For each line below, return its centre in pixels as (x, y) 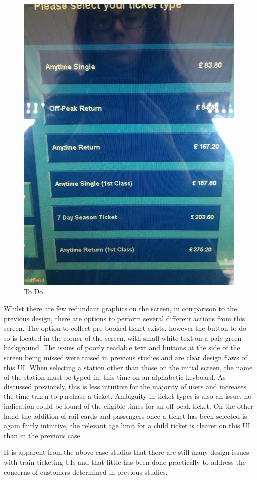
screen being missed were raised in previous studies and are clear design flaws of (126, 357)
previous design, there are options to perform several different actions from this (125, 318)
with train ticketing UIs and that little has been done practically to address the (125, 461)
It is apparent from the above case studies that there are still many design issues (127, 452)
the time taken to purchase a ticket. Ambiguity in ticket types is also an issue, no (128, 396)
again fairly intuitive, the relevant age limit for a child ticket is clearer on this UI (127, 426)
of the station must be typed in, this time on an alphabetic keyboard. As (115, 377)
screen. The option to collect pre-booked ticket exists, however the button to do (125, 328)
